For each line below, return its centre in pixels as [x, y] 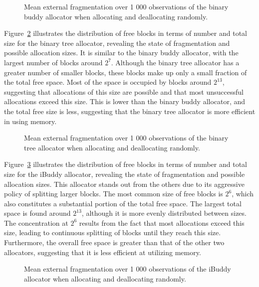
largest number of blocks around [53, 62]
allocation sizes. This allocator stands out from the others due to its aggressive [124, 184]
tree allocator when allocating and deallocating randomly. [112, 147]
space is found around [37, 213]
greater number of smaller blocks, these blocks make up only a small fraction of [126, 72]
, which [243, 194]
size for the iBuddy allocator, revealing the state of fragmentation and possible [125, 174]
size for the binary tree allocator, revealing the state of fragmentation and [117, 43]
